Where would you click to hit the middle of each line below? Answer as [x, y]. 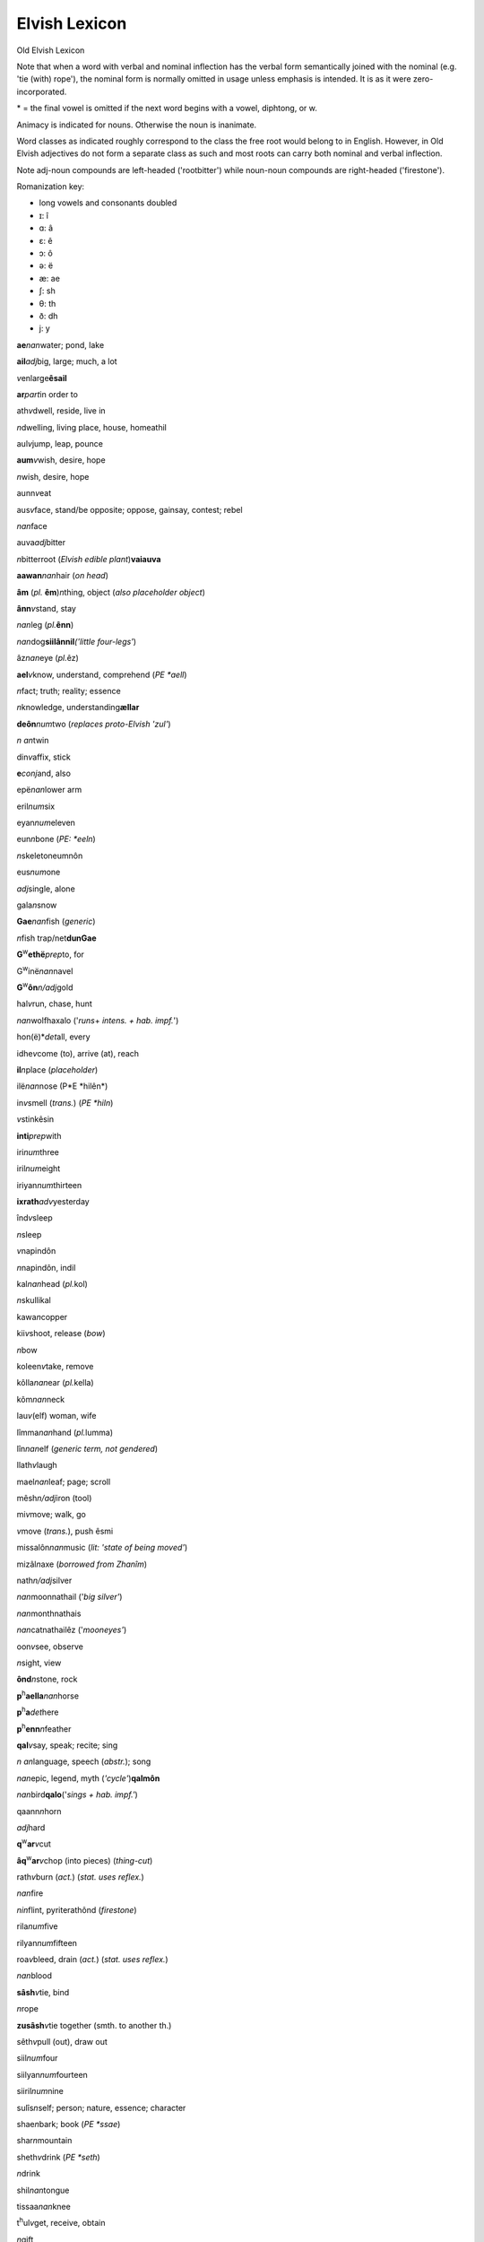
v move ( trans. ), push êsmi [65, 1531]
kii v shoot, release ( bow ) [61, 1334]
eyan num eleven [46, 823]
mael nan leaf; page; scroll [64, 1482]
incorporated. [42, 91]
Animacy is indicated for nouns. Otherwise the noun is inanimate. [137, 125]
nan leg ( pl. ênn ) [45, 625]
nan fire [30, 1893]
